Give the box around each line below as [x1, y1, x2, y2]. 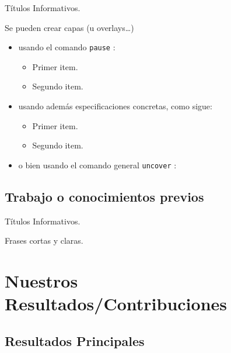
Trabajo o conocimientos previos [5, 187, 204, 205]
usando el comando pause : [18, 41, 116, 53]
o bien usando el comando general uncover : [18, 158, 177, 171]
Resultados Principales [5, 331, 145, 349]
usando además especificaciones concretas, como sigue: [18, 100, 212, 112]
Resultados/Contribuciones [5, 292, 227, 316]
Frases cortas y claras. [5, 234, 83, 247]
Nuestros [5, 269, 78, 293]
